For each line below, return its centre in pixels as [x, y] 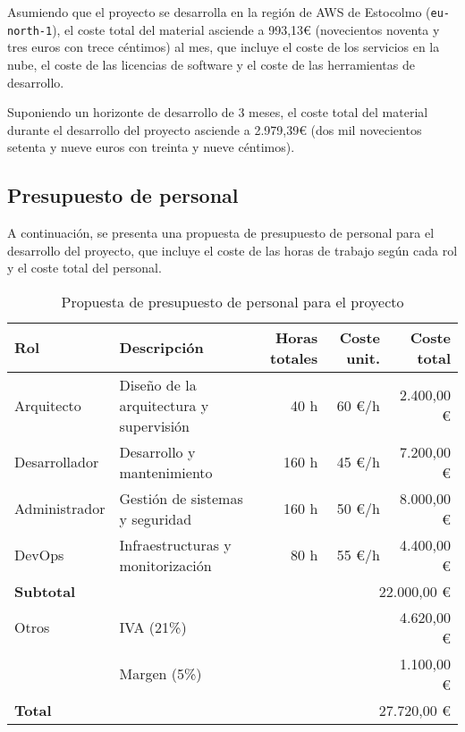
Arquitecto [48, 405]
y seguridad [156, 518]
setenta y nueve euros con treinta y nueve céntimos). [151, 147]
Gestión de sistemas [181, 498]
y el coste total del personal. [85, 268]
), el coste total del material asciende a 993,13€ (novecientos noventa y [246, 29]
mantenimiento [166, 472]
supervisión [155, 425]
